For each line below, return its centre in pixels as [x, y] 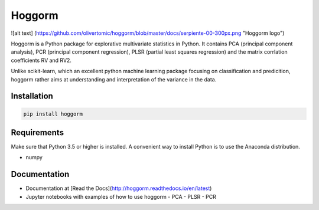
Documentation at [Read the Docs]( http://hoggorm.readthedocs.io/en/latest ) [119, 188]
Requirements [38, 132]
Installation [32, 96]
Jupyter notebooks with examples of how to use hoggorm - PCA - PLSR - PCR [121, 196]
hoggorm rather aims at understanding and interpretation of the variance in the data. [114, 79]
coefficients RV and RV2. [41, 60]
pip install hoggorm [53, 114]
